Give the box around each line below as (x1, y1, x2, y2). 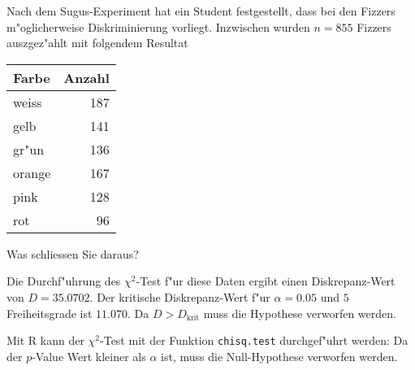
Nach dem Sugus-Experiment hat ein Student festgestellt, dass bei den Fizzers (6, 2, 396, 19)
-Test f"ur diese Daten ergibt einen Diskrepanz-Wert (136, 272, 396, 289)
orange (13, 163, 51, 182)
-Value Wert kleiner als (32, 347, 146, 364)
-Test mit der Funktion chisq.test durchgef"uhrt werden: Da (100, 332, 409, 349)
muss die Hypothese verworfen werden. (203, 304, 396, 321)
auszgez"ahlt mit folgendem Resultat (6, 34, 188, 51)
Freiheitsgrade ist (6, 304, 93, 321)
